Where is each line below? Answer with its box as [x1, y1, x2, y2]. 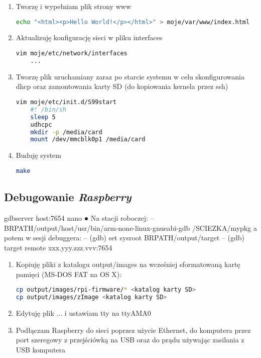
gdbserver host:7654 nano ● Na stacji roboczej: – [4, 212, 154, 223]
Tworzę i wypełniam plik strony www [16, 1, 132, 11]
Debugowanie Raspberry [4, 189, 132, 205]
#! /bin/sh [30, 106, 67, 113]
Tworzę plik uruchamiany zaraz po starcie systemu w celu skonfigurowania [16, 71, 244, 81]
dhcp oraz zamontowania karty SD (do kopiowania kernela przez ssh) [16, 81, 228, 92]
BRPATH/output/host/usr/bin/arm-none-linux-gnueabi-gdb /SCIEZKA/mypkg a [4, 222, 257, 233]
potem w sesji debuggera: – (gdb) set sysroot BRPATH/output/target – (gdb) [4, 232, 245, 243]
